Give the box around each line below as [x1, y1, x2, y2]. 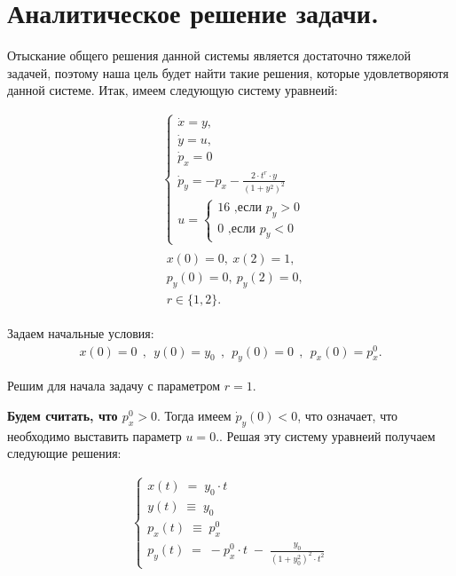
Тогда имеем [164, 406, 232, 424]
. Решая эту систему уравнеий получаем [219, 426, 436, 445]
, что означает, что [297, 406, 398, 424]
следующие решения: [7, 444, 122, 462]
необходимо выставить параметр [7, 426, 182, 445]
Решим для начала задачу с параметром [7, 376, 221, 395]
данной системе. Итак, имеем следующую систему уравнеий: [7, 81, 338, 99]
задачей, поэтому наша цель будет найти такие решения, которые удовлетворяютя [7, 63, 449, 82]
